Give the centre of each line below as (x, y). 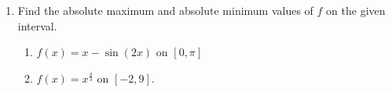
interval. (37, 25)
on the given (356, 10)
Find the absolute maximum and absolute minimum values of (165, 10)
